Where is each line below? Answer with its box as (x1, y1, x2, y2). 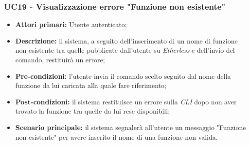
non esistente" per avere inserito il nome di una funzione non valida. (15, 131, 218, 142)
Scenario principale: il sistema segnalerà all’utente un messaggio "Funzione (15, 122, 246, 132)
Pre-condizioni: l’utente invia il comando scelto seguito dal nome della (15, 71, 231, 81)
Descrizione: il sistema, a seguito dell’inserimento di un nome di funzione (15, 35, 238, 45)
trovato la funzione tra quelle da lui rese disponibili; (15, 106, 170, 116)
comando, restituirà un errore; (15, 55, 105, 64)
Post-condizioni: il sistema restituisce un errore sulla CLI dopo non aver (15, 96, 237, 106)
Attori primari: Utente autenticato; (15, 19, 127, 29)
